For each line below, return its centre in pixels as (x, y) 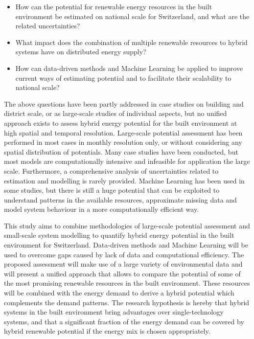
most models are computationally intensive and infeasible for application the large (127, 161)
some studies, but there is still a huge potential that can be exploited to (112, 190)
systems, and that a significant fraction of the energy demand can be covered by (124, 321)
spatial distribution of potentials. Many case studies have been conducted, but (121, 151)
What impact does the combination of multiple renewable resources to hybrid (131, 42)
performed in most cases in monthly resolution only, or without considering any (123, 142)
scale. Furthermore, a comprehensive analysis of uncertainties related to (111, 170)
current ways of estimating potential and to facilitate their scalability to (123, 78)
